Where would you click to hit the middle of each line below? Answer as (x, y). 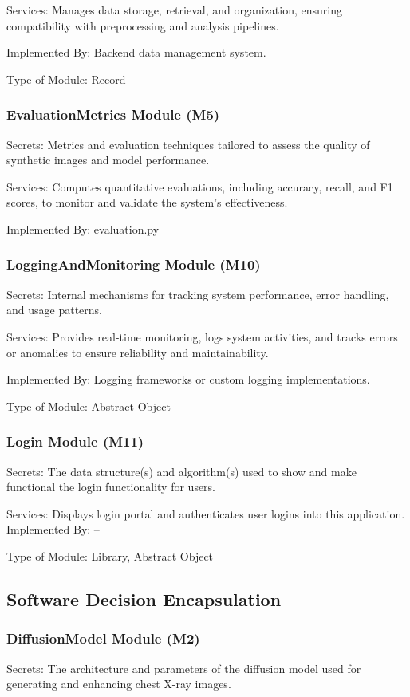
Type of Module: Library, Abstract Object (110, 555)
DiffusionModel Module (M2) (103, 638)
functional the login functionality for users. (111, 487)
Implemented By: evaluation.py (83, 228)
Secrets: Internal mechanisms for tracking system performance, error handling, (198, 294)
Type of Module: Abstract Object (89, 406)
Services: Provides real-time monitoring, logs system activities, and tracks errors (202, 336)
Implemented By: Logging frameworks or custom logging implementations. (188, 379)
